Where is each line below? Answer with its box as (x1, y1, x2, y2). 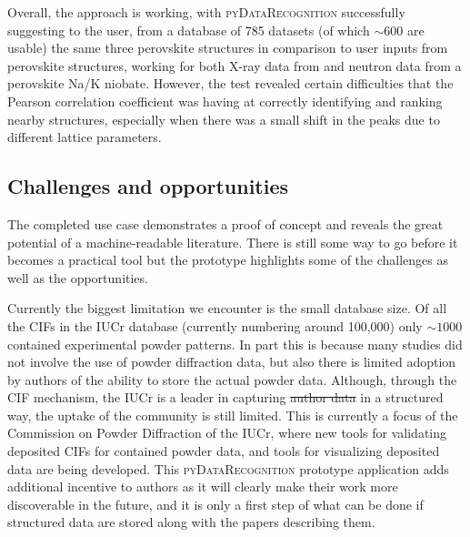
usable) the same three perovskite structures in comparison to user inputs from (7, 38, 448, 57)
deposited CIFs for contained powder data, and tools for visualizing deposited (7, 441, 440, 461)
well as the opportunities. (7, 268, 148, 287)
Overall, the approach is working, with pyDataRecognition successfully (7, 3, 405, 21)
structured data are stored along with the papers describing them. (7, 512, 375, 532)
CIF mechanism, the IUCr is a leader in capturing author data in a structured (7, 388, 444, 407)
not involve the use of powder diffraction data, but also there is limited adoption (7, 352, 456, 371)
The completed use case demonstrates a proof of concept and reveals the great (7, 214, 444, 233)
